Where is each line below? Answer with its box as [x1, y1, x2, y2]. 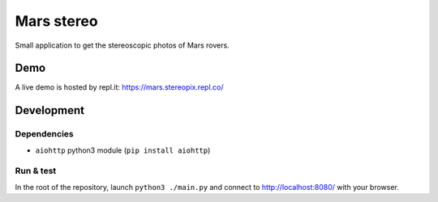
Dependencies [15, 128, 75, 140]
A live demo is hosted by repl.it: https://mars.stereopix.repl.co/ [15, 82, 224, 92]
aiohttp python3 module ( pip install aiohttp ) [35, 145, 211, 155]
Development [15, 103, 85, 117]
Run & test [15, 166, 57, 177]
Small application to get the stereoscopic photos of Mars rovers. [15, 40, 230, 50]
